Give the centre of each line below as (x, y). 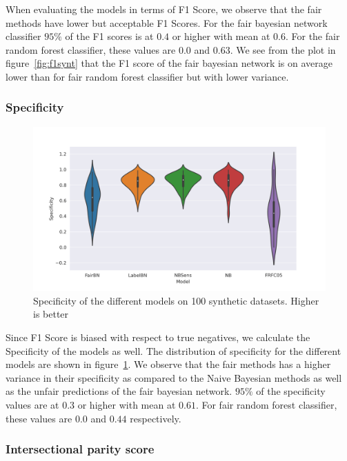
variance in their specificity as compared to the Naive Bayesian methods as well (174, 377)
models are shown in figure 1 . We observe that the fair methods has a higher (168, 364)
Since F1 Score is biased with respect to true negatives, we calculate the (158, 337)
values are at (32, 405)
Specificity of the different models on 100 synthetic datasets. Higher (176, 300)
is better (51, 314)
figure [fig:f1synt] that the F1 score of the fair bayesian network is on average (169, 63)
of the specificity (291, 391)
